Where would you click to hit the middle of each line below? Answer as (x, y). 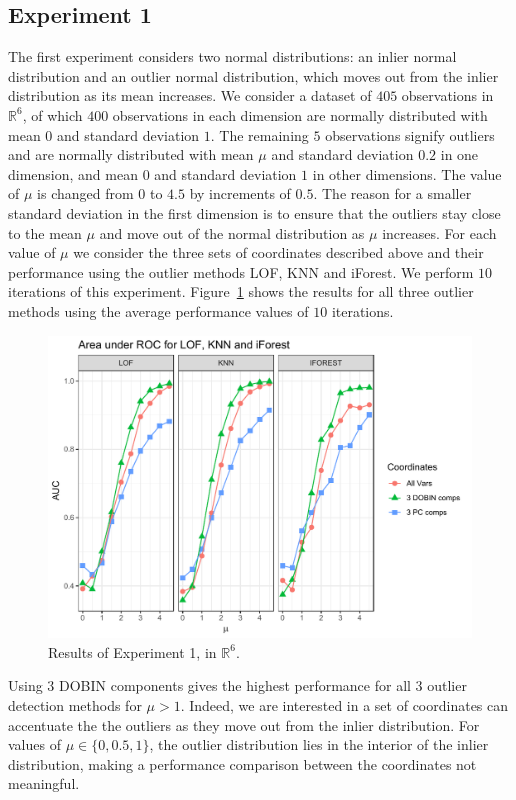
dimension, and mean (73, 173)
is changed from (85, 193)
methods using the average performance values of (158, 310)
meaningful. (44, 783)
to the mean (45, 232)
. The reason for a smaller (392, 193)
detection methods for (75, 704)
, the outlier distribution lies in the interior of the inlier (319, 744)
